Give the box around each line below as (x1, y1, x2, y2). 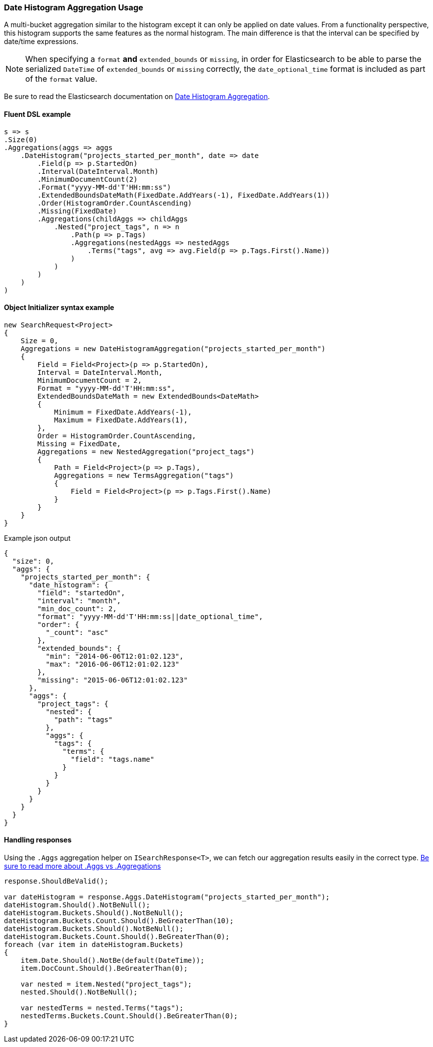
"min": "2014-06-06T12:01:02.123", (46, 652, 184, 660)
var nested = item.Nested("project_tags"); (20, 980, 192, 989)
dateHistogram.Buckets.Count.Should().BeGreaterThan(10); (4, 917, 234, 925)
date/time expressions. (4, 37, 78, 46)
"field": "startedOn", (37, 588, 125, 597)
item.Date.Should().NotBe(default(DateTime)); (20, 956, 205, 965)
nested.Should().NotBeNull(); (20, 988, 138, 996)
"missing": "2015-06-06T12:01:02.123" (37, 676, 188, 684)
